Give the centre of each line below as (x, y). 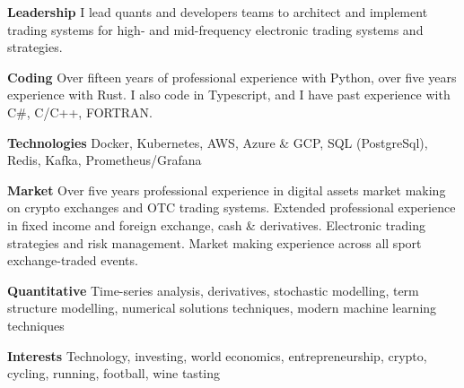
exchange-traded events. (73, 260)
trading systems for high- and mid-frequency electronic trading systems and (215, 29)
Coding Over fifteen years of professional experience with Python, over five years (232, 77)
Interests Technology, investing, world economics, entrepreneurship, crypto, (217, 355)
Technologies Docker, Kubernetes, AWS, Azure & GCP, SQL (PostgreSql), (218, 142)
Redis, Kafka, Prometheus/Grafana (105, 160)
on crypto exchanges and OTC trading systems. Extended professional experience (232, 207)
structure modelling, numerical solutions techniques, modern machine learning (222, 308)
